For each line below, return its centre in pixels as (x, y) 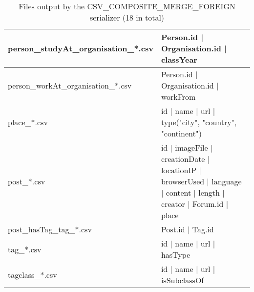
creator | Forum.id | (195, 204)
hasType (176, 255)
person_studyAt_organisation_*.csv (81, 48)
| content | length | (193, 192)
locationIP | (181, 170)
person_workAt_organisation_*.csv (70, 85)
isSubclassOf (182, 280)
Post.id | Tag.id (187, 229)
